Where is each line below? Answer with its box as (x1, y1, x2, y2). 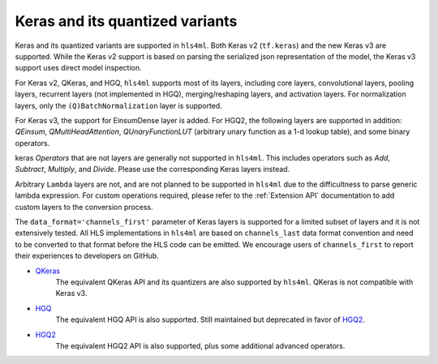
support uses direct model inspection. (15, 63, 142, 73)
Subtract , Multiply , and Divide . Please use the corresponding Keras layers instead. (15, 165, 290, 174)
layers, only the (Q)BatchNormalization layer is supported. (15, 101, 222, 110)
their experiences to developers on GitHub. (15, 251, 159, 261)
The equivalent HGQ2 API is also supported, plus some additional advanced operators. (55, 340, 346, 350)
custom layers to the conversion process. (15, 202, 153, 212)
